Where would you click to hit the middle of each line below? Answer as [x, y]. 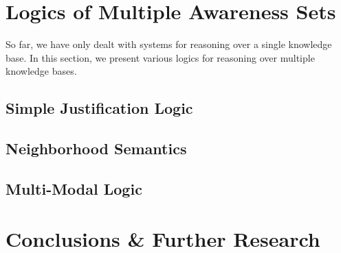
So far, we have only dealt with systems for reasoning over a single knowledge [169, 44]
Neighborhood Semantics [96, 148]
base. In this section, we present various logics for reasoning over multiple [160, 57]
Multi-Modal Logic [74, 188]
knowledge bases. [41, 71]
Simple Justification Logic [99, 108]
